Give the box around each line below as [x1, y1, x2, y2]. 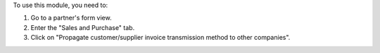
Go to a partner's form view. [30, 14, 112, 22]
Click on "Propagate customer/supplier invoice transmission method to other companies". [30, 33, 291, 42]
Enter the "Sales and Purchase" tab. [30, 23, 135, 31]
